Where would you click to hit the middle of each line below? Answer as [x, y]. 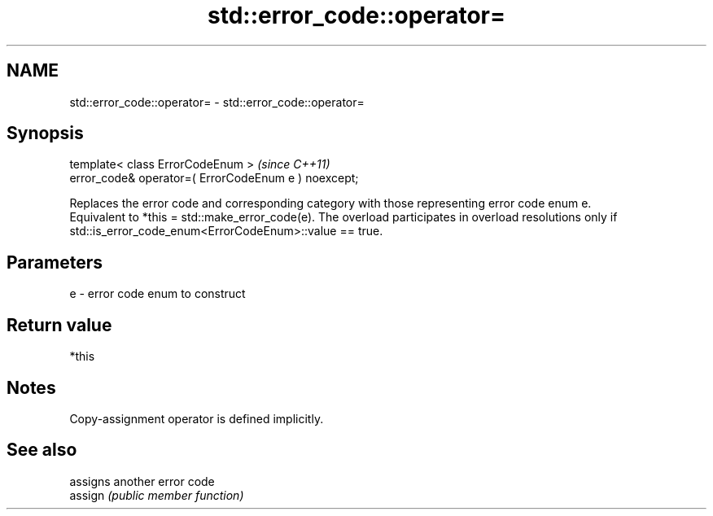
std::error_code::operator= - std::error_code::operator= [217, 102]
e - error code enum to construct [157, 294]
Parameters [55, 262]
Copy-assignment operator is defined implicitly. [197, 418]
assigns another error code [142, 481]
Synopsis [45, 133]
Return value [59, 325]
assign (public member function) [157, 495]
